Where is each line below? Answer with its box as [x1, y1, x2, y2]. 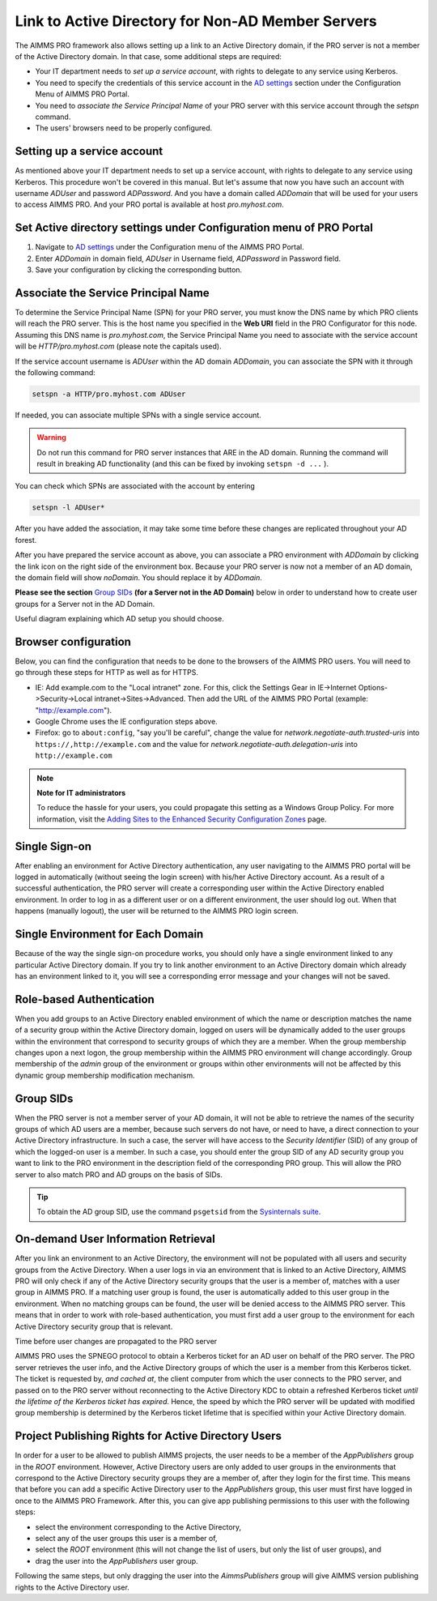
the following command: [15, 367, 96, 377]
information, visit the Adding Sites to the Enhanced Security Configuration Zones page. [36, 814, 327, 824]
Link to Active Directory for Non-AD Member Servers [15, 12, 378, 30]
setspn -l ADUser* [32, 503, 105, 512]
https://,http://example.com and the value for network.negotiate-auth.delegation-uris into [35, 739, 358, 749]
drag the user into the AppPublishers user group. [35, 1556, 198, 1565]
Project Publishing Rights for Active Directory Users [15, 1429, 282, 1443]
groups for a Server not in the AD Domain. [15, 599, 155, 608]
